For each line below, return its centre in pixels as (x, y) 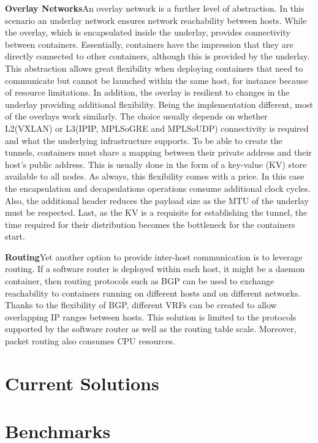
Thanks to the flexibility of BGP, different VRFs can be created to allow (141, 305)
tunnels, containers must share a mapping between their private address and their (158, 152)
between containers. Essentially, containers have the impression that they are (149, 44)
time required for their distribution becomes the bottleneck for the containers (150, 224)
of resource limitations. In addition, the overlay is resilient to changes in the (147, 92)
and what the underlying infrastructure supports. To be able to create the (144, 140)
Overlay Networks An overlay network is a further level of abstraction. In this (155, 8)
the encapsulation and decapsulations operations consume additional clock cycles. (158, 188)
